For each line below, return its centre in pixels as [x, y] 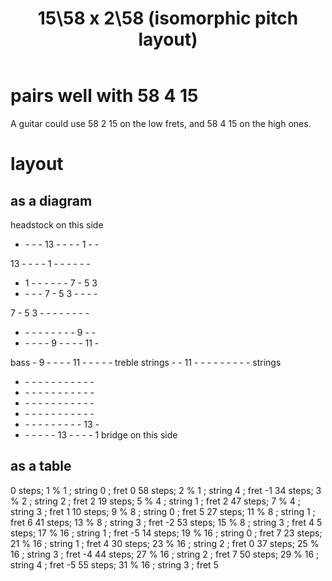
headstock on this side [57, 224]
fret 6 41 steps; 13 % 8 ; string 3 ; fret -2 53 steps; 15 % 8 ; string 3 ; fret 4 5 [166, 522]
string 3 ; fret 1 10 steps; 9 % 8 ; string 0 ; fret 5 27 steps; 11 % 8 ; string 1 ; [163, 511]
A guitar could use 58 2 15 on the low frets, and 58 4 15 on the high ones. [161, 123]
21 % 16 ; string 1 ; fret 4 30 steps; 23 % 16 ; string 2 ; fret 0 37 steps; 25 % [165, 543]
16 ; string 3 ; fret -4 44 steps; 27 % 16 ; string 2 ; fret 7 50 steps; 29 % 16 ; [165, 554]
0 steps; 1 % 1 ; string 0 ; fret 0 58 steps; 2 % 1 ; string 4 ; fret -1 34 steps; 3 [166, 490]
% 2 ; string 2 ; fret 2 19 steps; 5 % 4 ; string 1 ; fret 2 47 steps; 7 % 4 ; [155, 501]
